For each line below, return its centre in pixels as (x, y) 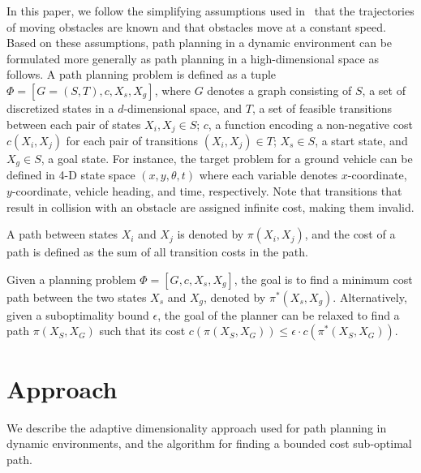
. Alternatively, (370, 297)
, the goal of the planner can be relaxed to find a (279, 314)
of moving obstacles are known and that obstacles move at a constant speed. (196, 26)
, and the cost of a (350, 234)
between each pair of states (74, 124)
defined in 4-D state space (71, 175)
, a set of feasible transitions (322, 107)
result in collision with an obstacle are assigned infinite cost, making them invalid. (210, 206)
